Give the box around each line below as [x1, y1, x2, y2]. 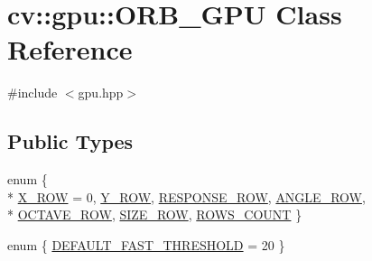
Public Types [7, 127, 134, 155]
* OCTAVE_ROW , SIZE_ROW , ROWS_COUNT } [7, 205, 302, 224]
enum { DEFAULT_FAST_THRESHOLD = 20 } [7, 235, 285, 254]
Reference [7, 31, 133, 68]
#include [7, 83, 58, 102]
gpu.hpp [78, 83, 124, 102]
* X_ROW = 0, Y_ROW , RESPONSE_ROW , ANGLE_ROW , [7, 187, 366, 206]
